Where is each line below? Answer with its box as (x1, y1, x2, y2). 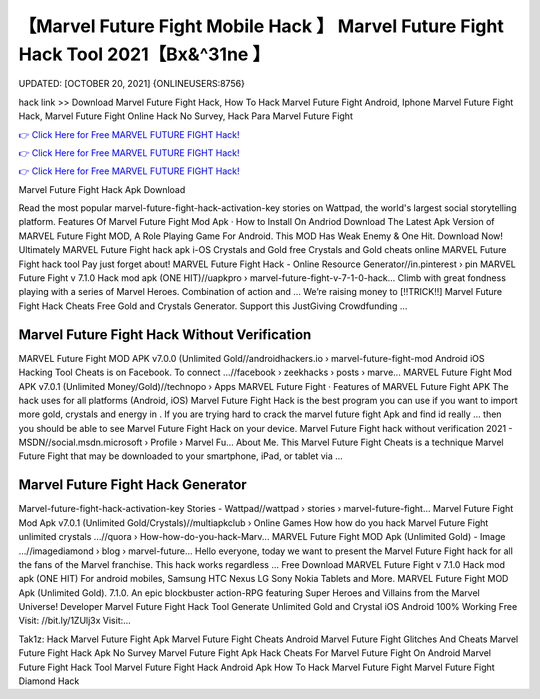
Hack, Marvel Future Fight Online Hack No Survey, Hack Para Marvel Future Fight (18, 110, 354, 122)
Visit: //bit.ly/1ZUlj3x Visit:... (18, 615, 132, 627)
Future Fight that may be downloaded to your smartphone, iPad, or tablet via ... (18, 450, 344, 462)
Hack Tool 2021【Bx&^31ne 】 (18, 43, 270, 65)
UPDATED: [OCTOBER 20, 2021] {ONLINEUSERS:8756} (18, 78, 245, 90)
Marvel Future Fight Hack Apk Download (18, 183, 186, 195)
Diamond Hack (18, 675, 80, 687)
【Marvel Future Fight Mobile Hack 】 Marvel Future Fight (18, 15, 504, 37)
